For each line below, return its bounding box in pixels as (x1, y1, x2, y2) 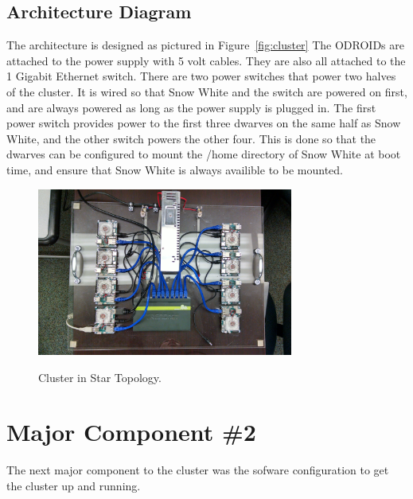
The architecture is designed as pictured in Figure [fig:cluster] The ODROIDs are (6, 37, 404, 53)
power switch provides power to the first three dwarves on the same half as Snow (6, 115, 401, 131)
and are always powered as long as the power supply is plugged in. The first (6, 99, 376, 115)
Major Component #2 (6, 415, 256, 448)
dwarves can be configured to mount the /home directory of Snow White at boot (6, 146, 401, 162)
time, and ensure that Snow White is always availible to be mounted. (6, 161, 343, 177)
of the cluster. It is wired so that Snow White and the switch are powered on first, (6, 83, 407, 99)
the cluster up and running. (6, 477, 141, 493)
